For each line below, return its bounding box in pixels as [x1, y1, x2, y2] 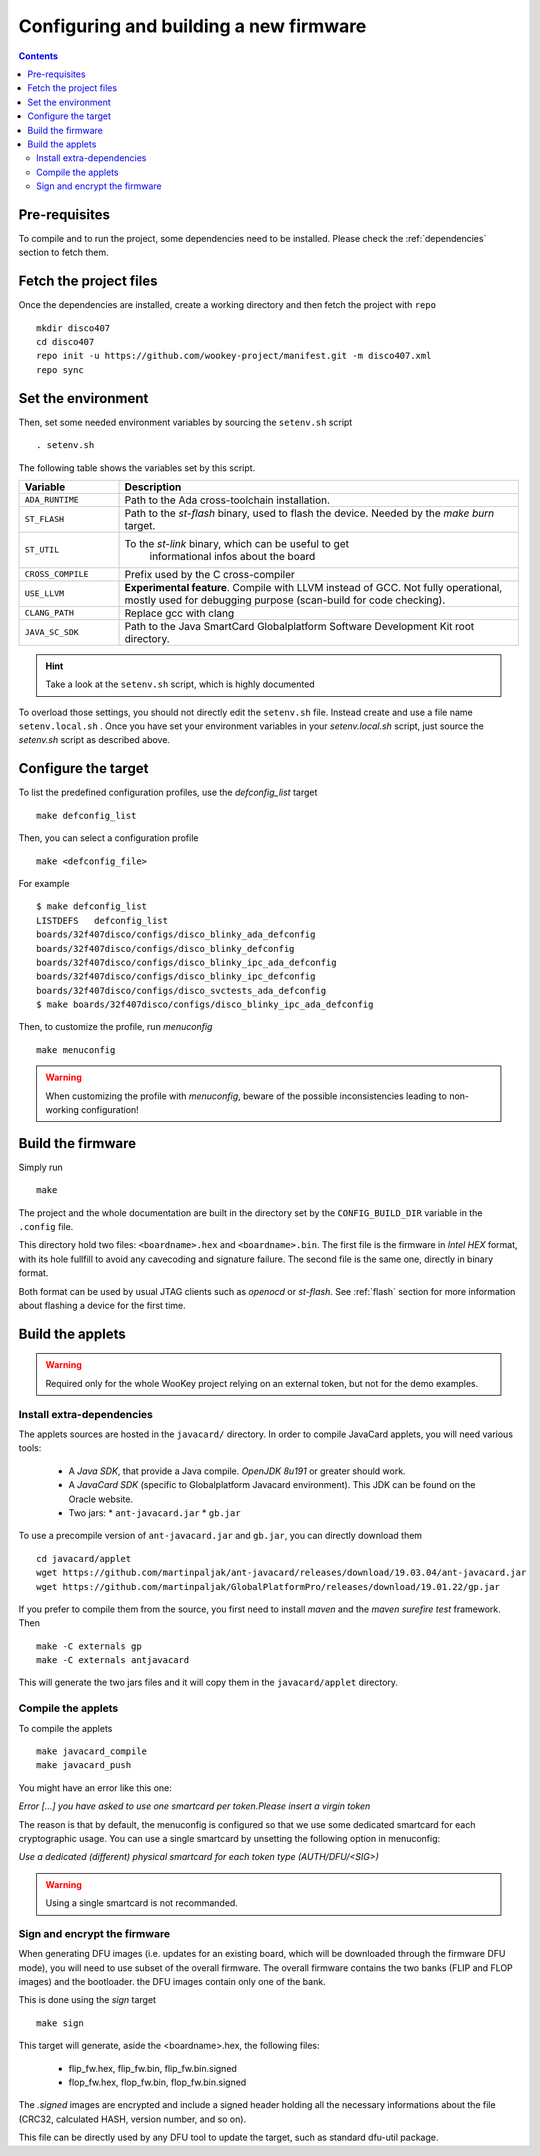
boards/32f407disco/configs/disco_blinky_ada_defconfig [36, 929, 316, 940]
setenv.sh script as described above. [18, 734, 170, 746]
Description [124, 480, 182, 494]
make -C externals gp [36, 1640, 142, 1652]
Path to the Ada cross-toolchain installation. [124, 493, 330, 507]
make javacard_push [36, 1760, 132, 1771]
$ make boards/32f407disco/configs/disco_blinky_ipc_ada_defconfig [36, 999, 374, 1010]
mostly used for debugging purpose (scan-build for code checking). [124, 593, 446, 607]
